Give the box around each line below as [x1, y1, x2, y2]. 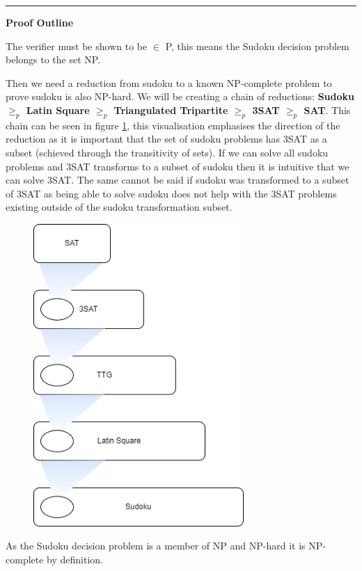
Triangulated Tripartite [113, 102, 228, 117]
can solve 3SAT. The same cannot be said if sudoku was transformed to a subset [6, 172, 349, 187]
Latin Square [26, 102, 90, 117]
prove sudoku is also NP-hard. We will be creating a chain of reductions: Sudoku [6, 89, 355, 104]
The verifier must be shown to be [6, 38, 148, 53]
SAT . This [304, 102, 351, 117]
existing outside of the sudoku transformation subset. [6, 200, 233, 214]
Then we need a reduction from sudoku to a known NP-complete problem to [6, 75, 332, 90]
